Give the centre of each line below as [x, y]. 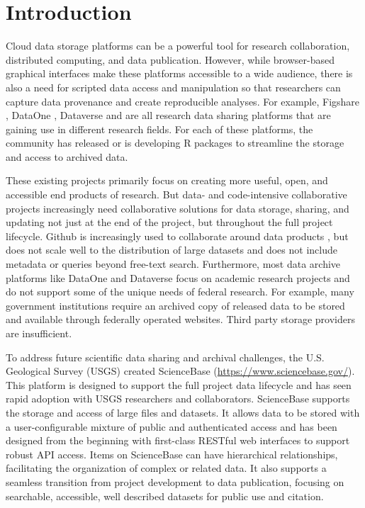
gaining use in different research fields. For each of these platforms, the [159, 129]
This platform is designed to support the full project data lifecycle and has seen [179, 384]
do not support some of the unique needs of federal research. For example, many [180, 292]
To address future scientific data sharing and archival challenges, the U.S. [165, 357]
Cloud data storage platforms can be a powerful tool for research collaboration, [178, 46]
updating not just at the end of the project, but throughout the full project [169, 222]
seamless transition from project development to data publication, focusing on [175, 481]
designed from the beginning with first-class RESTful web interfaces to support [178, 440]
